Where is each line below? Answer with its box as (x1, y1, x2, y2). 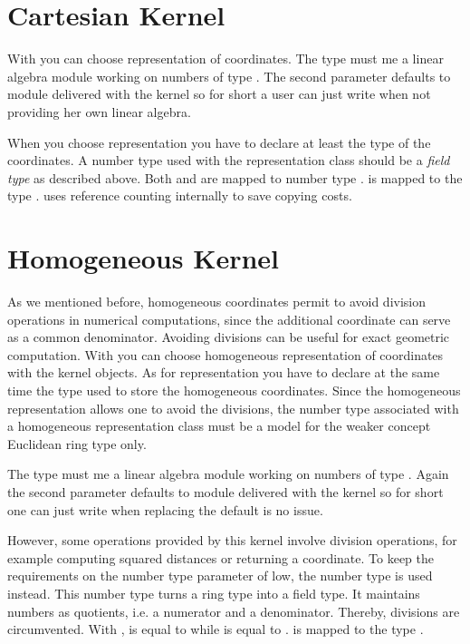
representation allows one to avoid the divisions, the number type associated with (7, 398, 459, 417)
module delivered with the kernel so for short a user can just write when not (7, 84, 431, 103)
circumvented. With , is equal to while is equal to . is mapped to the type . (7, 620, 424, 639)
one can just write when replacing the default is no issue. (7, 500, 323, 519)
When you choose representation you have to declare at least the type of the (7, 132, 431, 151)
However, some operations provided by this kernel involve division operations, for (7, 531, 457, 550)
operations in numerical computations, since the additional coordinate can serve (7, 309, 451, 328)
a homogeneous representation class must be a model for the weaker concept (7, 416, 431, 435)
